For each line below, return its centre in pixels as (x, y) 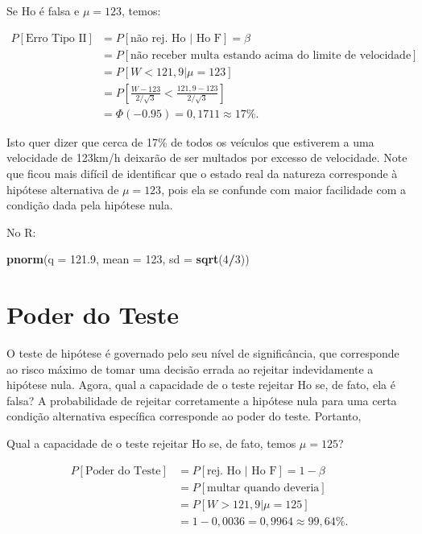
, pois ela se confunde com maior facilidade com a (284, 189)
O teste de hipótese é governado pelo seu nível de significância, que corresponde (203, 353)
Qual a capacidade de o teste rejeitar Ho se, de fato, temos (151, 443)
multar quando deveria (263, 488)
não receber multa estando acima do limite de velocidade (271, 55)
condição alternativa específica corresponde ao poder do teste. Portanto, (184, 416)
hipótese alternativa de (63, 189)
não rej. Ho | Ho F (176, 38)
